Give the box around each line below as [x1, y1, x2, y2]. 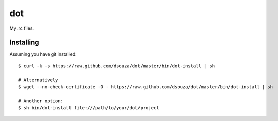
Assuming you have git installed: [9, 51, 77, 57]
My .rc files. [9, 25, 34, 31]
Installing [9, 38, 40, 47]
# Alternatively [18, 77, 58, 83]
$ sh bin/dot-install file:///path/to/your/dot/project [18, 105, 159, 111]
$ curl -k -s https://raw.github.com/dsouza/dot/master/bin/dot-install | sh [18, 63, 215, 69]
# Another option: [18, 98, 64, 104]
